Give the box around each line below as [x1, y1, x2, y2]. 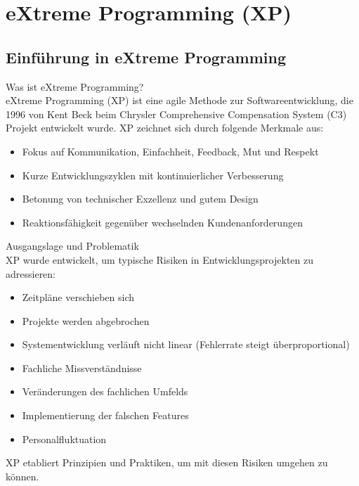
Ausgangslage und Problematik [6, 238, 139, 253]
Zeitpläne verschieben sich [22, 290, 135, 305]
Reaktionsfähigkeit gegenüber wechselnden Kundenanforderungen [22, 215, 303, 229]
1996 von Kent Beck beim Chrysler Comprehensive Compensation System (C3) [6, 106, 347, 121]
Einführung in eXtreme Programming [6, 46, 286, 68]
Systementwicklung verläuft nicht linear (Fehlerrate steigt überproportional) [22, 337, 350, 352]
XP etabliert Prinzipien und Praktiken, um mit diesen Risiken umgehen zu [6, 455, 328, 470]
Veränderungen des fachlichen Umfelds [22, 384, 188, 399]
